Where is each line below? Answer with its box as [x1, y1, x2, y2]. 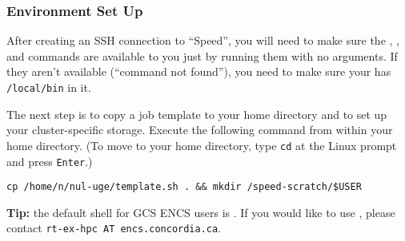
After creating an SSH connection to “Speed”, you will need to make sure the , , [6, 32, 399, 49]
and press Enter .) [6, 152, 93, 169]
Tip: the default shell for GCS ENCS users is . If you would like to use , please [6, 203, 395, 220]
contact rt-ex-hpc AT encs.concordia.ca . [6, 219, 222, 236]
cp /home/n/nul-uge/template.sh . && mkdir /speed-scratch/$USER [6, 181, 362, 193]
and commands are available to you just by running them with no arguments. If [6, 47, 398, 64]
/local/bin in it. [6, 79, 91, 95]
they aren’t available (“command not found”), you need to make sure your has [6, 63, 391, 80]
